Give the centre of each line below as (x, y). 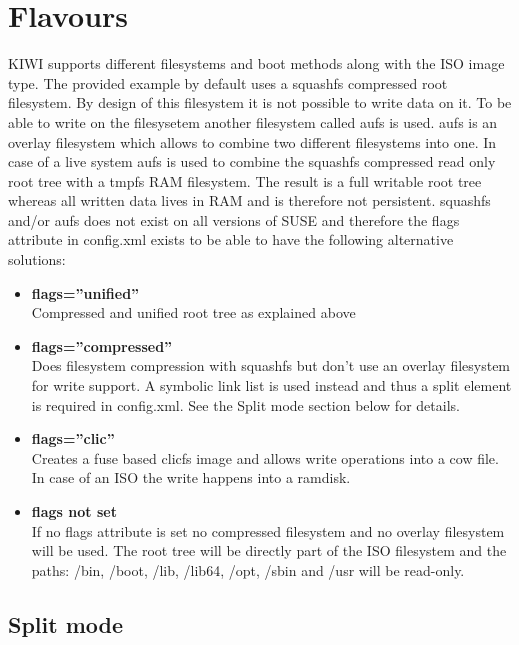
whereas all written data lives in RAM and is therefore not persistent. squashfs (249, 200)
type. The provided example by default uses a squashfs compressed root (228, 82)
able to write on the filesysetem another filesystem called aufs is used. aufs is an (253, 121)
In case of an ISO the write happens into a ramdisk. (191, 477)
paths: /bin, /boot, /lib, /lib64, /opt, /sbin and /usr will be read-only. (248, 569)
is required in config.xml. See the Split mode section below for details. (245, 404)
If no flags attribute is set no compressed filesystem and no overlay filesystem (268, 530)
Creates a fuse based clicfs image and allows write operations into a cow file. (265, 457)
